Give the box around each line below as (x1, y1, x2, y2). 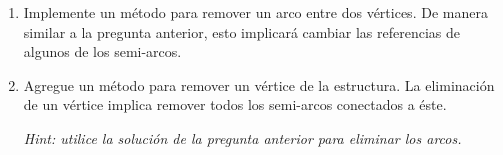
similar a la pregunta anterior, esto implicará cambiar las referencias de (23, 21, 460, 42)
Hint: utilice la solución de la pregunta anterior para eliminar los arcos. (23, 127, 462, 148)
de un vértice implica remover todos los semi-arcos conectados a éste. (23, 94, 447, 115)
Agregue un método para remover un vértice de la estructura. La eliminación (23, 74, 495, 95)
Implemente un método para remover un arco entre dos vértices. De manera (23, 2, 488, 22)
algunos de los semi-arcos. (23, 41, 182, 62)
